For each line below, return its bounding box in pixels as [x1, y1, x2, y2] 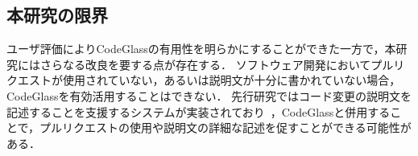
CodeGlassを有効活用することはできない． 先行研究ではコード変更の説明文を [6, 87, 412, 104]
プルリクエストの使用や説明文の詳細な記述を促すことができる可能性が [39, 119, 412, 136]
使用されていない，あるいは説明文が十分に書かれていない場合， [62, 72, 401, 88]
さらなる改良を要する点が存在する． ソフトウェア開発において [39, 55, 371, 72]
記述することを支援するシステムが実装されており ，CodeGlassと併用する [6, 103, 391, 120]
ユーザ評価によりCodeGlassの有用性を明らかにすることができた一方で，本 [6, 40, 396, 57]
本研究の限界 [6, 2, 108, 27]
